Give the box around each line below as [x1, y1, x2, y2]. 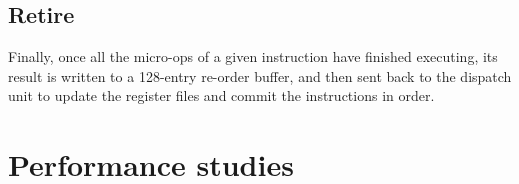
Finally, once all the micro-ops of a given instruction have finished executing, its [8, 46, 498, 67]
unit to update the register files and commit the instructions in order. [8, 85, 435, 106]
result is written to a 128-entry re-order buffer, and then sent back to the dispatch [8, 65, 512, 86]
